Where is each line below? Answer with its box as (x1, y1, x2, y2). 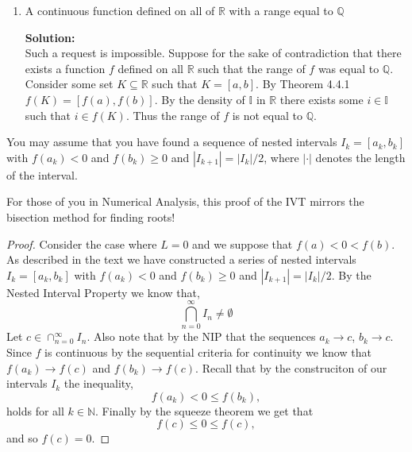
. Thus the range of (125, 106, 220, 123)
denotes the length (315, 149, 406, 165)
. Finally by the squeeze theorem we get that (95, 402, 314, 419)
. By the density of (154, 91, 245, 107)
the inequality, (64, 375, 133, 392)
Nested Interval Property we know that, (6, 284, 200, 300)
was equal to (318, 60, 379, 76)
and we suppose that (192, 235, 293, 252)
